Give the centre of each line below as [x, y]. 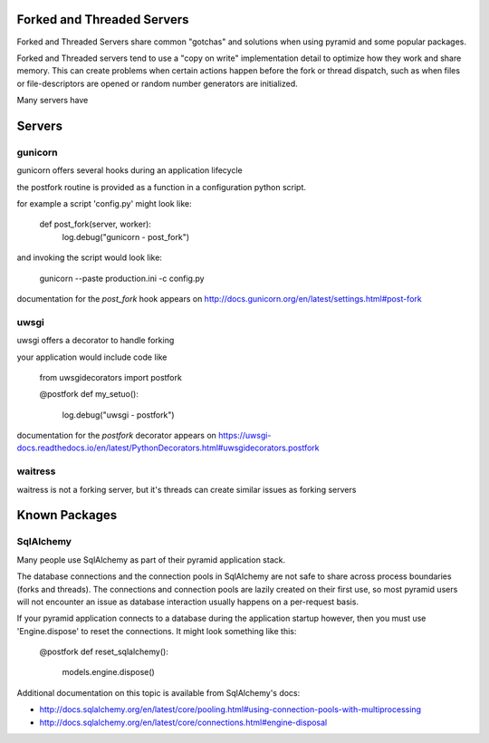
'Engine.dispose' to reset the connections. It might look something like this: [157, 631]
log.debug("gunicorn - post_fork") [126, 236]
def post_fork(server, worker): [95, 224]
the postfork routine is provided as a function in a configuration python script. [162, 187]
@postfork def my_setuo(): [89, 394]
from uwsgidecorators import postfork [111, 377]
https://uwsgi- [244, 436]
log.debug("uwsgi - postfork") [119, 415]
